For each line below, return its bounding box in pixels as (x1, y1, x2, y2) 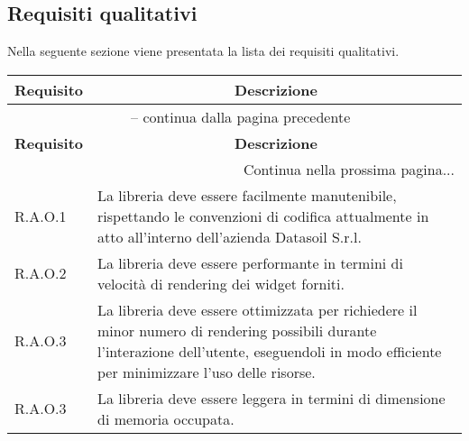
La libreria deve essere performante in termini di (97, 252, 403, 273)
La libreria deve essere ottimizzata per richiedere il (97, 299, 418, 320)
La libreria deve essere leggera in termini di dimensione (97, 387, 446, 409)
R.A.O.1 (14, 205, 67, 226)
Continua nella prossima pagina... (243, 158, 455, 179)
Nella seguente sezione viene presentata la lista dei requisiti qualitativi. (7, 41, 400, 60)
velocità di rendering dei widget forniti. (97, 272, 345, 294)
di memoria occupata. (97, 408, 234, 429)
